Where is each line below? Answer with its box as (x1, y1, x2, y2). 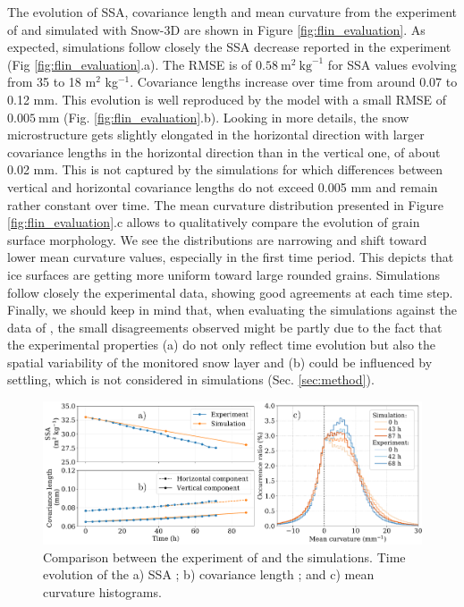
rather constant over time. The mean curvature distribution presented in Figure (7, 195, 444, 214)
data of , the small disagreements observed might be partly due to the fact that (7, 317, 443, 336)
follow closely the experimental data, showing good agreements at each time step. (7, 282, 453, 301)
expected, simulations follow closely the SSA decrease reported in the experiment (7, 38, 451, 56)
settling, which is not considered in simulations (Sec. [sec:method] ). (7, 370, 375, 389)
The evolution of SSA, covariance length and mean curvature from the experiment (7, 3, 458, 21)
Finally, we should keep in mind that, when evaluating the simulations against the (7, 300, 457, 319)
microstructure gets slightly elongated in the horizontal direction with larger (7, 125, 425, 144)
